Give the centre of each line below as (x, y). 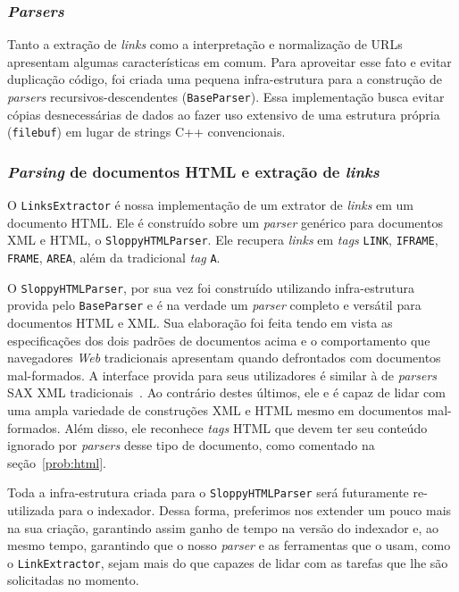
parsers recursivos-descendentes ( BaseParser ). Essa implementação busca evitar (226, 96)
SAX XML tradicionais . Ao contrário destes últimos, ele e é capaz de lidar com (226, 392)
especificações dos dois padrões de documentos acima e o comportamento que (219, 340)
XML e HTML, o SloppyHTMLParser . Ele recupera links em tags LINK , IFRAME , (223, 240)
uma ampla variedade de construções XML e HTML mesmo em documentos (215, 409)
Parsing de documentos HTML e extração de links (193, 171)
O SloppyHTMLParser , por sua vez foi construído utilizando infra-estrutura (211, 287)
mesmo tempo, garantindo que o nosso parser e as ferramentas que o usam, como (229, 545)
